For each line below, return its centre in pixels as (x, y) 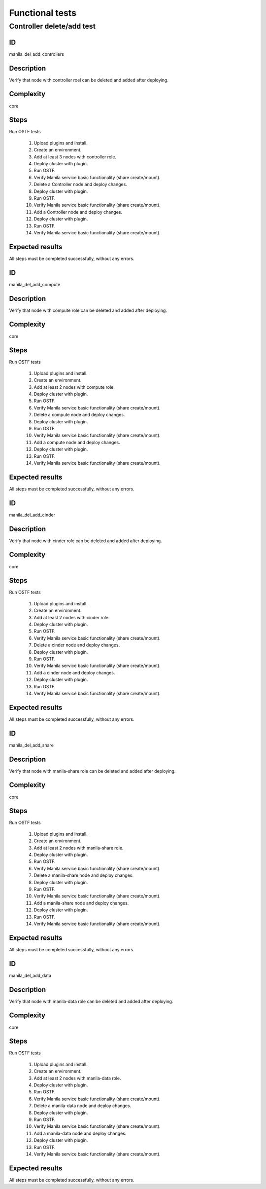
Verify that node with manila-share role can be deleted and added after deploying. (92, 771)
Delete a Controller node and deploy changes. (81, 185)
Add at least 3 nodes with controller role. (75, 157)
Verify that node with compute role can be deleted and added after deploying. (88, 310)
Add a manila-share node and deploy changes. (81, 903)
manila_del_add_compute (35, 284)
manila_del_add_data (30, 975)
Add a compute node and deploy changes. (77, 442)
